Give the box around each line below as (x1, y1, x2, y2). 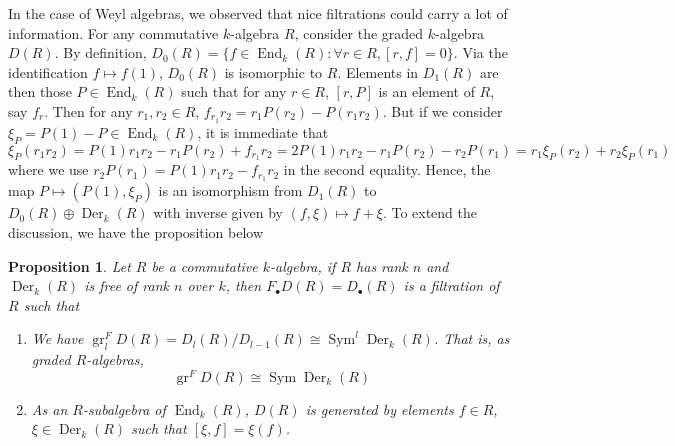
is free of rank (84, 275, 169, 296)
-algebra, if (270, 255, 336, 276)
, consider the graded (294, 22, 424, 43)
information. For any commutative (8, 22, 219, 43)
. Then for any (44, 100, 133, 121)
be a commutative (151, 255, 258, 276)
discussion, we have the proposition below (8, 221, 264, 242)
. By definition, (54, 42, 147, 63)
